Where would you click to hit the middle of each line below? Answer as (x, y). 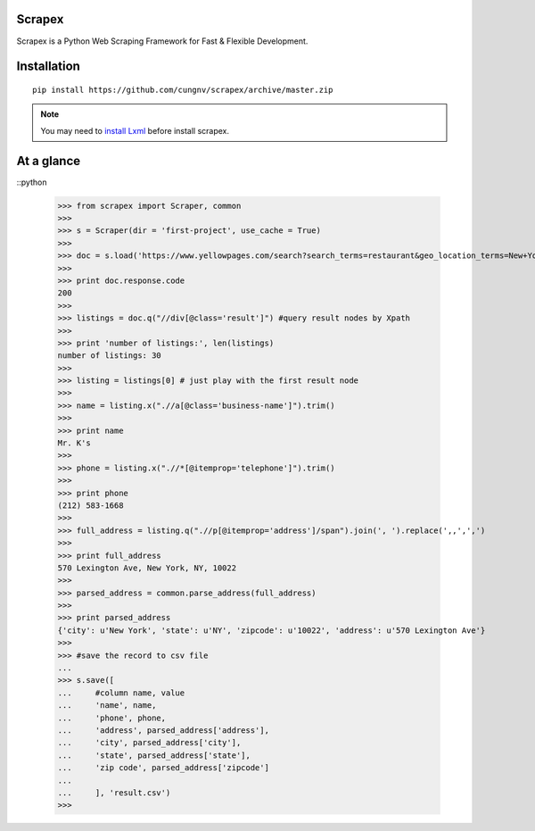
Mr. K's (74, 443)
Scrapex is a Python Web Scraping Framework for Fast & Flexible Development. (162, 41)
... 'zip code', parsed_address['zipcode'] (163, 768)
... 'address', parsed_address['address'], (163, 731)
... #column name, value (121, 693)
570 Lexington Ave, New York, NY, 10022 (147, 568)
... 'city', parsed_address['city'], (149, 743)
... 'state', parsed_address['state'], (154, 755)
